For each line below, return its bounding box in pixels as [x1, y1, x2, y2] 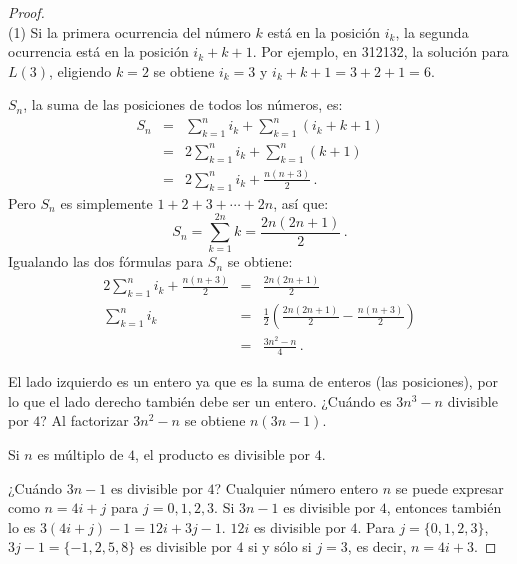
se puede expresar [395, 477, 504, 498]
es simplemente [60, 192, 153, 213]
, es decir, [347, 536, 407, 557]
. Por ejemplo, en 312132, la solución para [252, 41, 509, 62]
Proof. [8, 2, 45, 22]
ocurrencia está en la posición [8, 41, 189, 62]
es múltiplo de [37, 443, 124, 464]
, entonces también [386, 497, 502, 518]
